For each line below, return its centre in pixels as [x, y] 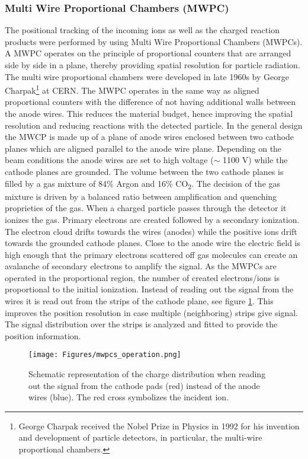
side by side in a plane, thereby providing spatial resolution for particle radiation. [153, 65]
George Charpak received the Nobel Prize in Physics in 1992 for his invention [159, 425]
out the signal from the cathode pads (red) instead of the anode [144, 385]
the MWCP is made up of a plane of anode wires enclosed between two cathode [150, 137]
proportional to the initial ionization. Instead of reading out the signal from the [149, 289]
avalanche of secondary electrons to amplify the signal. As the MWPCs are [141, 266]
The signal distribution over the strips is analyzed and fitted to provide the [141, 324]
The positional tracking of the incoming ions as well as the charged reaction [142, 30]
